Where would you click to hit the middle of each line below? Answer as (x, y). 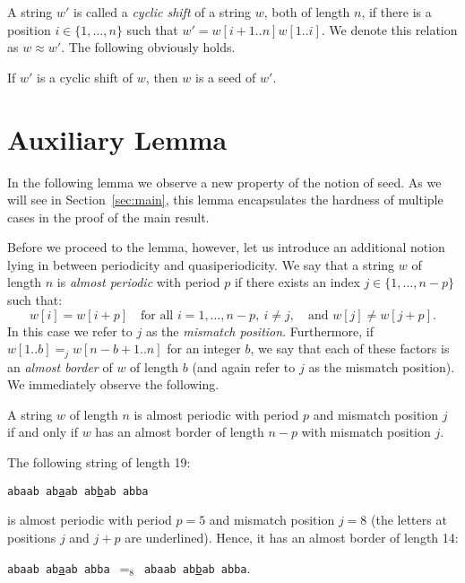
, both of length (307, 12)
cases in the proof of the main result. (108, 217)
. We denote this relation (389, 29)
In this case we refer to (70, 331)
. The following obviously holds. (148, 47)
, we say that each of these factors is (350, 348)
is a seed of (225, 77)
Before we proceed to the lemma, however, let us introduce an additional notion (226, 247)
